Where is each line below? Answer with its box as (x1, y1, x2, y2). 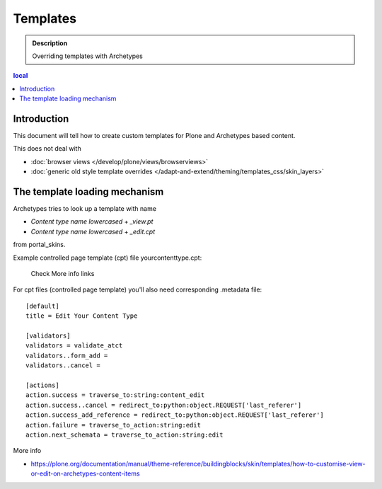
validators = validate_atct (25, 342, 123, 350)
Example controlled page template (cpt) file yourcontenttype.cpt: (13, 253, 202, 262)
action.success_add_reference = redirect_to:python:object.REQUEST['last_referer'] (25, 411, 325, 419)
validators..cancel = (25, 362, 100, 369)
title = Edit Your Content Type (25, 312, 138, 320)
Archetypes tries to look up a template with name (13, 205, 157, 213)
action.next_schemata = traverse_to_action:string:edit (25, 430, 224, 439)
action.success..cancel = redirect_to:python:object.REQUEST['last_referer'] (25, 401, 302, 409)
